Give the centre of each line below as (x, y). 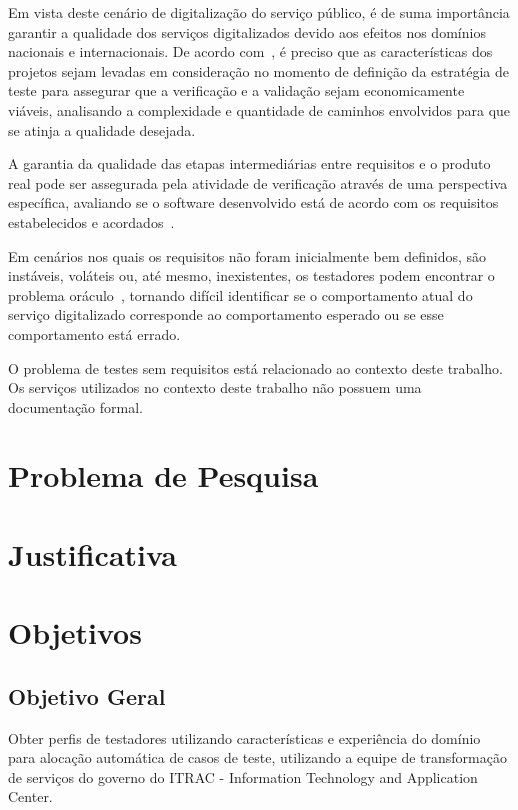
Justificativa (92, 553)
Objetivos (75, 632)
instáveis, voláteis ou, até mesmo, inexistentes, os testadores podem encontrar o (251, 275)
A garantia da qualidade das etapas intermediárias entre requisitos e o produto (249, 163)
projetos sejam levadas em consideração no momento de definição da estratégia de (258, 70)
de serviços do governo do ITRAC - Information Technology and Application (243, 776)
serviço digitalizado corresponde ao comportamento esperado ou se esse (226, 314)
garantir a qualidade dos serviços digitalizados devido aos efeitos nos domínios (247, 31)
